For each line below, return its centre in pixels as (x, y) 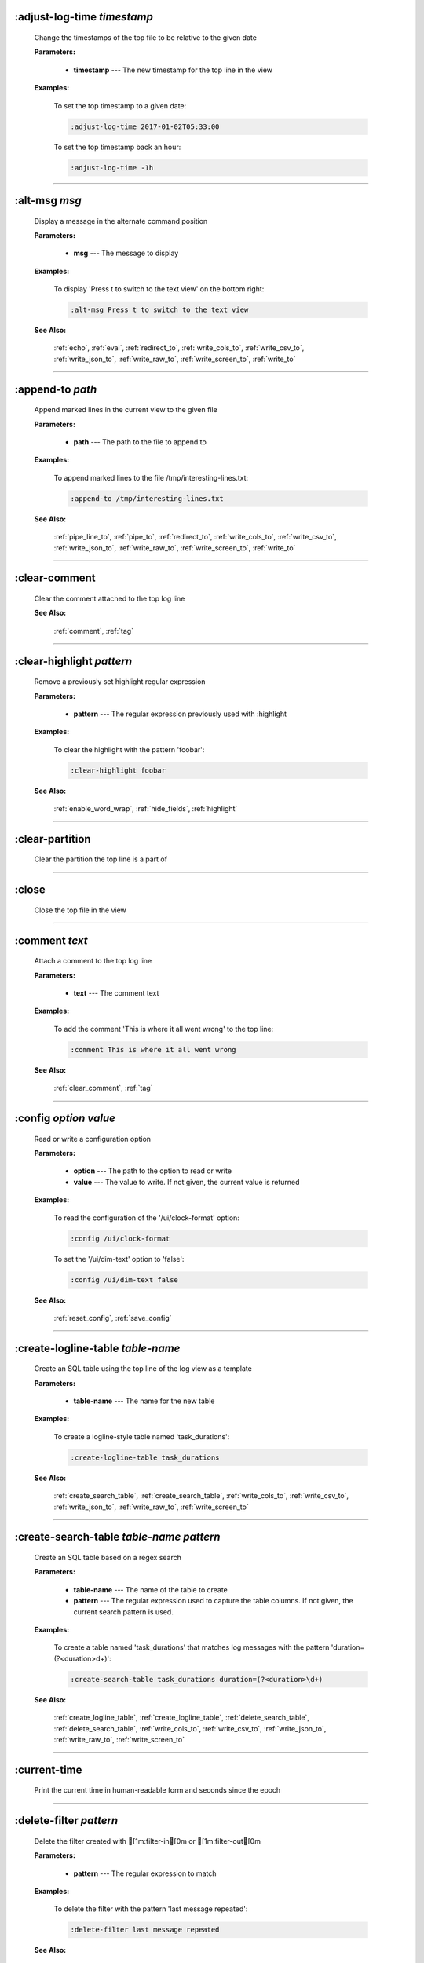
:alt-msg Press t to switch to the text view (159, 310)
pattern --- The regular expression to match (145, 1873)
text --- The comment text (116, 993)
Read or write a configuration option (93, 1139)
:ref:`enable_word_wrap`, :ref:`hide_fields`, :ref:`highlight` (146, 809)
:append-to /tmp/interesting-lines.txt (147, 498)
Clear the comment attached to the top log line (110, 598)
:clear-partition (53, 839)
